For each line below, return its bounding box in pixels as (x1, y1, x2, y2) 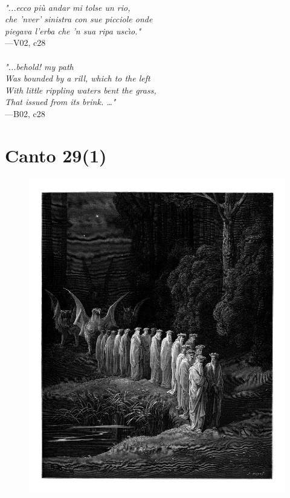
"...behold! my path (5, 60, 74, 72)
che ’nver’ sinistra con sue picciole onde (5, 13, 153, 25)
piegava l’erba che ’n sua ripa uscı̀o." (5, 24, 141, 37)
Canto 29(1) (5, 142, 107, 167)
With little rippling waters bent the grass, (5, 83, 156, 96)
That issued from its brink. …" (5, 95, 116, 108)
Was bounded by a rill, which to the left (5, 72, 150, 85)
